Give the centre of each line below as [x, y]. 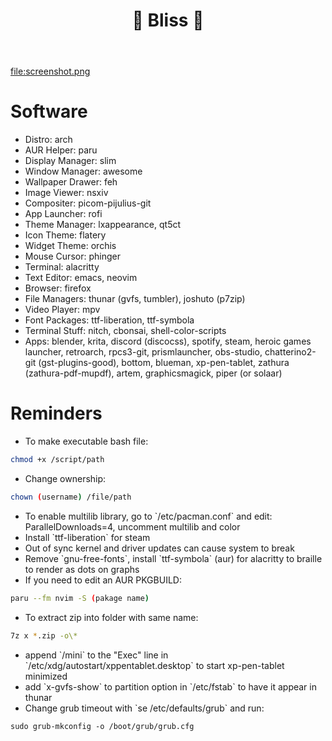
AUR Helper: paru [61, 150]
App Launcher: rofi [63, 214]
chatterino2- [290, 352]
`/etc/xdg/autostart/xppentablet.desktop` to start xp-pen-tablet [154, 665]
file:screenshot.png [50, 71]
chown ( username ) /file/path [71, 497]
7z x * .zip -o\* [44, 635]
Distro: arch [48, 140]
